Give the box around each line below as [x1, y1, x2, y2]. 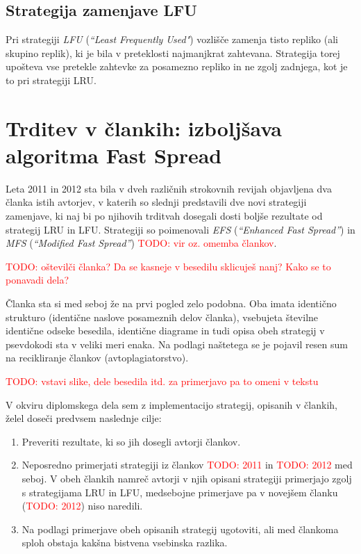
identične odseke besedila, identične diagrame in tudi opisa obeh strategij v [6, 323, 325, 338]
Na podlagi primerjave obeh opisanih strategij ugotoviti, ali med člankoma [22, 521, 339, 536]
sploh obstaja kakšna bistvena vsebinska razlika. [22, 535, 228, 550]
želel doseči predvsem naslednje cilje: [6, 411, 162, 425]
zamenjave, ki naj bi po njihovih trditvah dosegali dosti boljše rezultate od [6, 209, 323, 223]
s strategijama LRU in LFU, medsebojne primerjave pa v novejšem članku [22, 484, 338, 499]
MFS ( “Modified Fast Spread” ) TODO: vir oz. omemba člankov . [6, 236, 277, 250]
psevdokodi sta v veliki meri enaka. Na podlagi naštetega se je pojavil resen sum [6, 336, 348, 351]
